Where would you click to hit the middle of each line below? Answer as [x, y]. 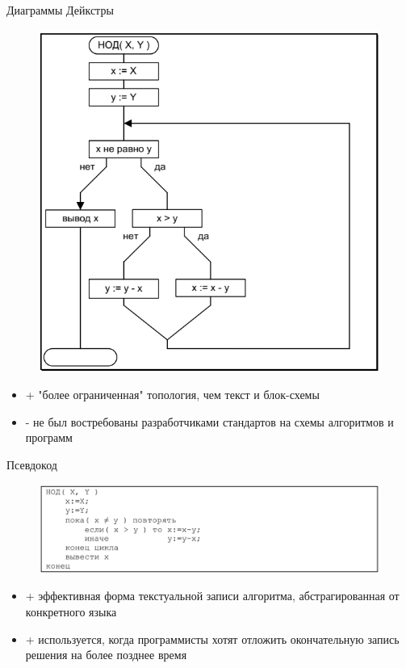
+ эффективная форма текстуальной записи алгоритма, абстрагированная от [212, 596]
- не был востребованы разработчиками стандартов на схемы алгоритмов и [209, 421]
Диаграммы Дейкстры [60, 10]
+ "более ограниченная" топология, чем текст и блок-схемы [172, 395]
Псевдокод [32, 464]
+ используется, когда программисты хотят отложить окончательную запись [212, 639]
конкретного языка [71, 612]
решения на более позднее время [106, 655]
